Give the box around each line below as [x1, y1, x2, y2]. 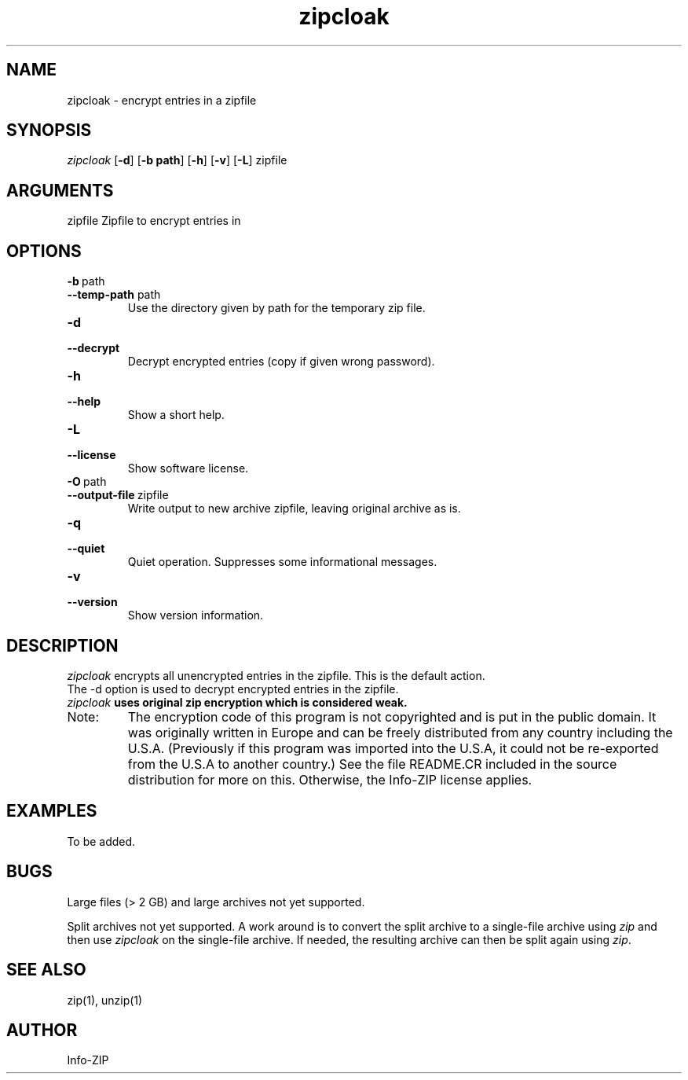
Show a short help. [127, 408, 225, 422]
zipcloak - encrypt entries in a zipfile [67, 93, 257, 107]
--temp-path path [67, 288, 161, 302]
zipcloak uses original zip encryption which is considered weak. [67, 695, 408, 709]
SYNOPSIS [6, 120, 92, 141]
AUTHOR [6, 1019, 78, 1040]
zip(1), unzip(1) [67, 993, 143, 1007]
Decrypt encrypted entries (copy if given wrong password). [127, 354, 435, 369]
